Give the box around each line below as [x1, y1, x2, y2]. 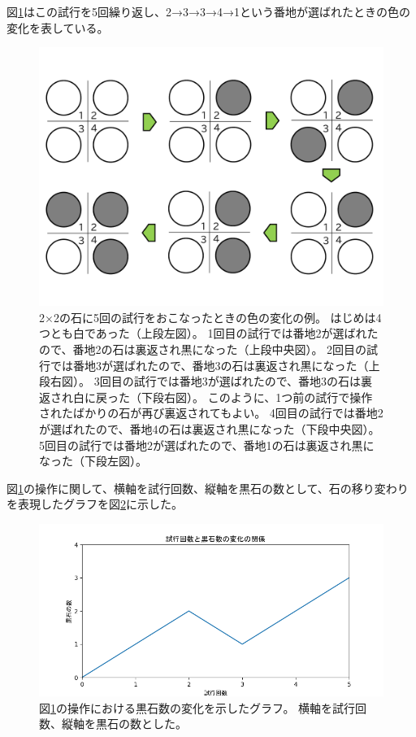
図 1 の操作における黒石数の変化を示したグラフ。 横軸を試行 [39, 699, 356, 716]
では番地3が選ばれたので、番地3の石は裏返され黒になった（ [50, 356, 369, 373]
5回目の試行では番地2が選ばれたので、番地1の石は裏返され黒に [39, 436, 375, 453]
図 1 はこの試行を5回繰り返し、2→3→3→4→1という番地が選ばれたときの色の [6, 3, 410, 20]
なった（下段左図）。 [39, 452, 147, 469]
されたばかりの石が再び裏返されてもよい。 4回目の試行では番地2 [39, 404, 383, 421]
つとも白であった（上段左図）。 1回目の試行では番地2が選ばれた [39, 325, 379, 342]
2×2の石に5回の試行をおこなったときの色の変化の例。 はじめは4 [39, 308, 382, 325]
